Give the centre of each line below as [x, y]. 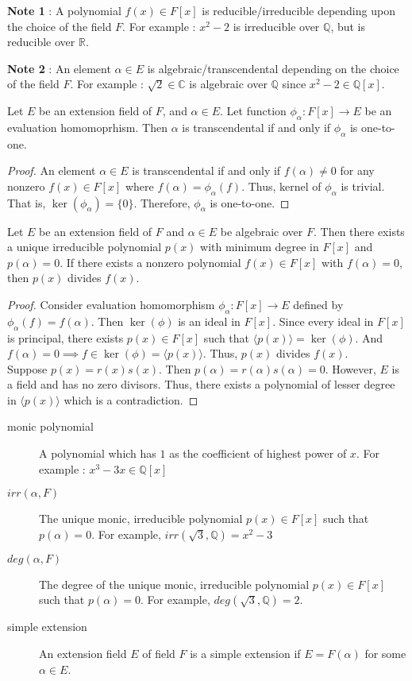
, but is [348, 26]
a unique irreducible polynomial [85, 247]
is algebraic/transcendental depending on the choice [273, 68]
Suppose [27, 368]
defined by [318, 304]
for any [357, 170]
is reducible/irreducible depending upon [298, 10]
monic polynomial [50, 426]
